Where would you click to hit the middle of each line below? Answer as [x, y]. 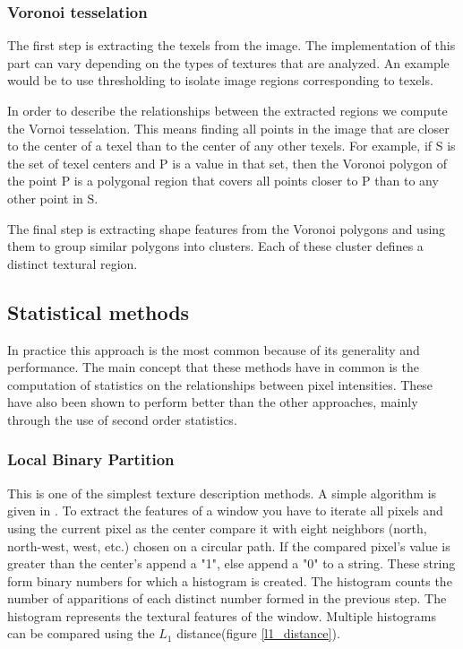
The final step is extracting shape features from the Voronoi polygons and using [227, 228]
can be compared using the [81, 633]
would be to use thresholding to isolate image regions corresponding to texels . [220, 80]
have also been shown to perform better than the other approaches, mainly [213, 402]
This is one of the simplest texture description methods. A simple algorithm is [222, 493]
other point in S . [53, 198]
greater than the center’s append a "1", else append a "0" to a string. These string [231, 563]
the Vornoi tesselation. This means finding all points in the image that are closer [228, 128]
